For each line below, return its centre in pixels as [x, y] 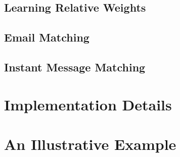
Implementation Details [88, 104]
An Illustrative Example [90, 144]
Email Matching [47, 37]
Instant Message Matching [75, 67]
